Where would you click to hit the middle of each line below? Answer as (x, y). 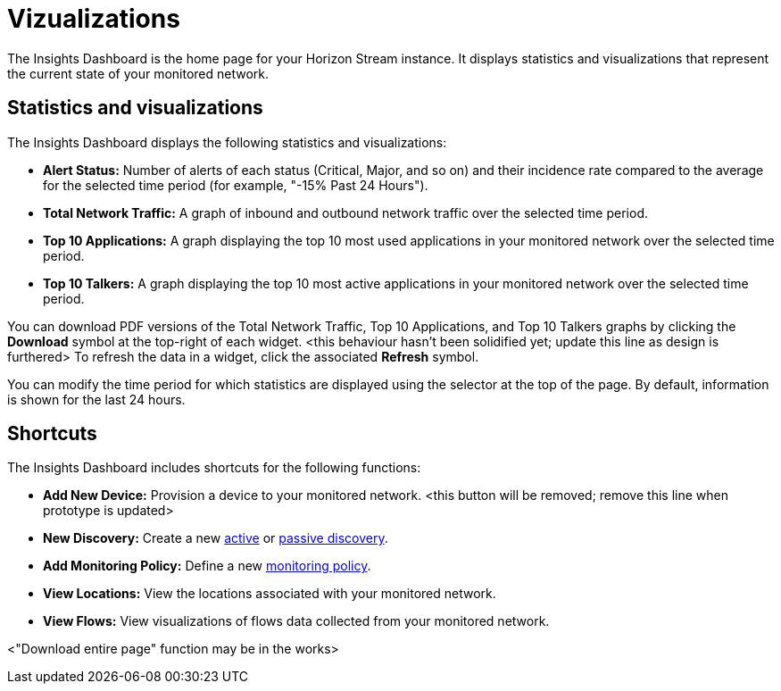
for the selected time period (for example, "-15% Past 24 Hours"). (236, 185)
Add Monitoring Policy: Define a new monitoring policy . (207, 566)
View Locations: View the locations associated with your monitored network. (270, 594)
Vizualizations (94, 19)
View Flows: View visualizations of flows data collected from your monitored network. (296, 621)
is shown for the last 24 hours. (96, 399)
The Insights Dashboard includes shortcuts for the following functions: (214, 468)
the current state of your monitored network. (138, 73)
